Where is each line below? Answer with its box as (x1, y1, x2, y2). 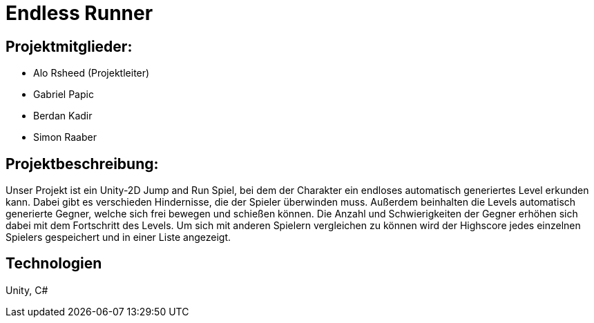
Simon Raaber (33, 131, 97, 144)
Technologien (6, 255, 102, 273)
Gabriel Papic (33, 88, 94, 101)
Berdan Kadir (33, 110, 93, 122)
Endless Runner (6, 1, 153, 25)
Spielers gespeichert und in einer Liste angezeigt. (6, 231, 231, 244)
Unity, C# (6, 284, 48, 296)
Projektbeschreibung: (6, 155, 159, 173)
